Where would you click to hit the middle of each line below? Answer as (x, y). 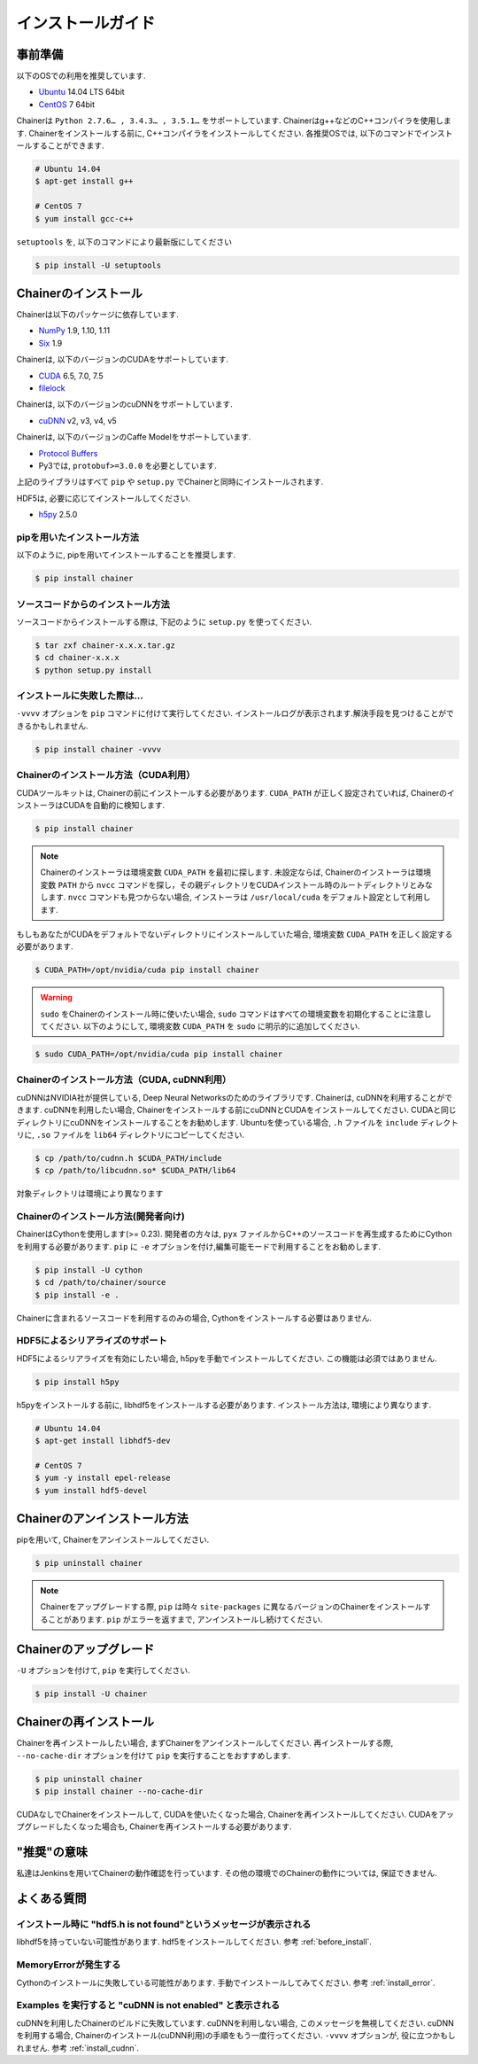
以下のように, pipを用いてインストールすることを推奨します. (126, 555)
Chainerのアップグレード (85, 1649)
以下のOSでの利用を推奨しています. (81, 76)
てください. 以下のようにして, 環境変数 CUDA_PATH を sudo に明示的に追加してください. (200, 1026)
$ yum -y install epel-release (103, 1478)
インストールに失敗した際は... (80, 696)
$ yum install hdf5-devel (91, 1490)
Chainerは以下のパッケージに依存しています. (97, 315)
